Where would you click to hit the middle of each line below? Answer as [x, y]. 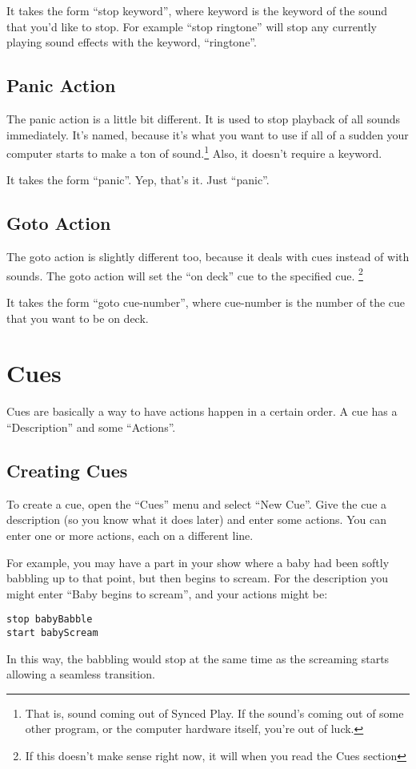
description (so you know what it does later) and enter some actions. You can [196, 519]
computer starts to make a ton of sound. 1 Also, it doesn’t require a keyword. [194, 152]
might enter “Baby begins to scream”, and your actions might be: [167, 593]
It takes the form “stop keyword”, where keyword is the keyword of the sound [197, 10]
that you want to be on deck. [78, 318]
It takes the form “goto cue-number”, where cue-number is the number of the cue [206, 302]
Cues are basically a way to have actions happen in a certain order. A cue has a [202, 411]
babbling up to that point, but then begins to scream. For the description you [197, 578]
